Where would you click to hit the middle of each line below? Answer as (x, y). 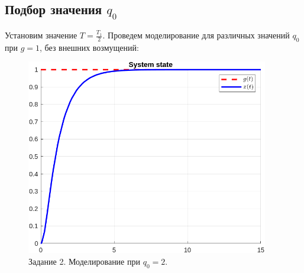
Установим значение (41, 35)
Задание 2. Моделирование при (84, 261)
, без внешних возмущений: (89, 47)
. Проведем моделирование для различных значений (196, 35)
